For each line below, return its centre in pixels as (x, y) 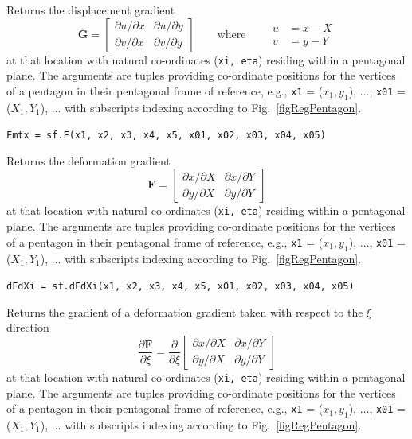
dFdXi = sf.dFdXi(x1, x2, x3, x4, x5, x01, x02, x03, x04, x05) (180, 287)
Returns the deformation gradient (88, 160)
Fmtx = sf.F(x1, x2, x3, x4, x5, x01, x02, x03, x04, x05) (166, 136)
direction (28, 327)
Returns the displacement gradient (91, 10)
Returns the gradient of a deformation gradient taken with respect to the (185, 311)
